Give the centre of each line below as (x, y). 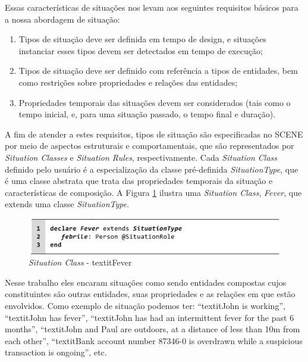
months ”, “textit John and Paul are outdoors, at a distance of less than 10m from (153, 329)
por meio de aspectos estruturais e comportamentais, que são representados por (150, 146)
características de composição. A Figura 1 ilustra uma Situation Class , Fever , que (153, 192)
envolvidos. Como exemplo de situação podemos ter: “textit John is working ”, (145, 305)
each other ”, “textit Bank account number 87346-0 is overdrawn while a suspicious (154, 340)
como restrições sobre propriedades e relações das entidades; (128, 82)
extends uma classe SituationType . (67, 204)
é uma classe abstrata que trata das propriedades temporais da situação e (139, 181)
